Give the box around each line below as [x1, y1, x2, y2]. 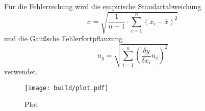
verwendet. [4, 66, 38, 77]
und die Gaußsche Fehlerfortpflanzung [4, 33, 123, 44]
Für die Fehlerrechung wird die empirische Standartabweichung [4, 1, 201, 11]
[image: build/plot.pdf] [24, 84, 109, 92]
